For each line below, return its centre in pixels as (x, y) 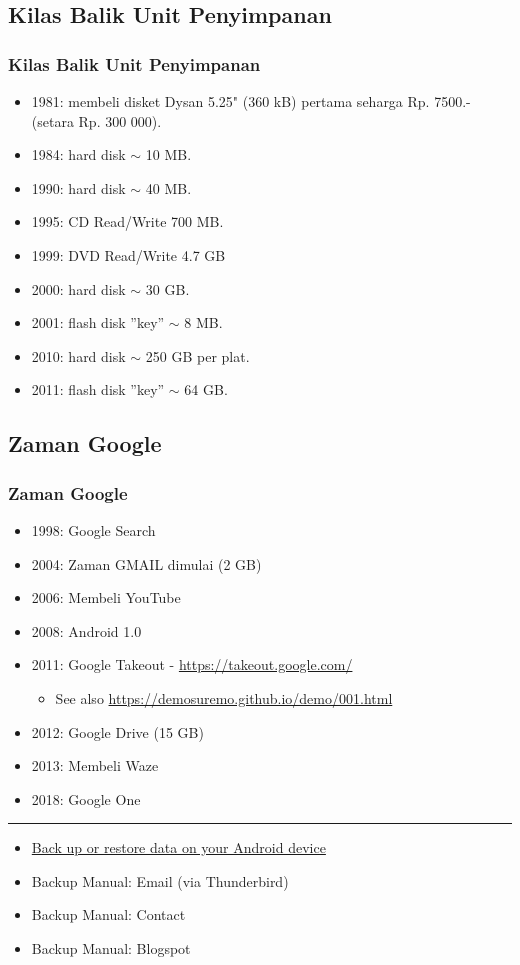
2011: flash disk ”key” (98, 389)
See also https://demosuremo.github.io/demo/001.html (224, 697)
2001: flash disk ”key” (98, 322)
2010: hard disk (78, 355)
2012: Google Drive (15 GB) (117, 731)
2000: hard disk (78, 288)
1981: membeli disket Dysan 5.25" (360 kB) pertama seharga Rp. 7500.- (251, 101)
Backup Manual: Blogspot (111, 948)
